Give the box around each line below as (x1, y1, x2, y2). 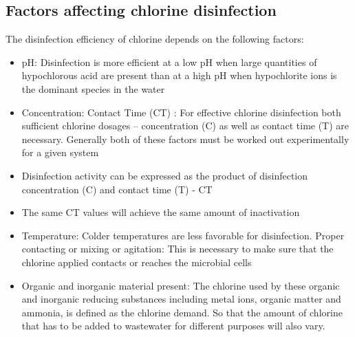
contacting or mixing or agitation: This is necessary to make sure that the (21, 241, 334, 256)
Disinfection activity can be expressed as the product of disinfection (21, 168, 308, 182)
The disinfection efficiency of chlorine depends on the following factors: (6, 32, 304, 46)
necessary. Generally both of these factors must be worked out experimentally (21, 131, 349, 146)
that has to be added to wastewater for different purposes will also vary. (21, 318, 325, 333)
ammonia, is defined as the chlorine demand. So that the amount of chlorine (21, 305, 343, 319)
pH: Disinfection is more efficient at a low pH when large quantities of (21, 54, 317, 69)
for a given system (21, 145, 99, 160)
